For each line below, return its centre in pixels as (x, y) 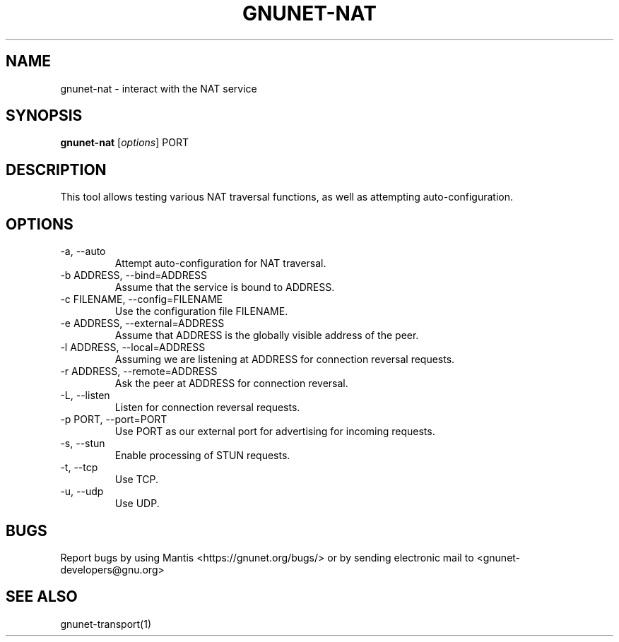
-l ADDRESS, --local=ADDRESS (133, 347)
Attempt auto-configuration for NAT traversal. (220, 263)
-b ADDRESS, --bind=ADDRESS (134, 275)
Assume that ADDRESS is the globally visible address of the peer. (267, 335)
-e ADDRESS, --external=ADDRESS (142, 323)
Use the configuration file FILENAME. (201, 311)
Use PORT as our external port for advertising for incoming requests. (275, 432)
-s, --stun (83, 444)
